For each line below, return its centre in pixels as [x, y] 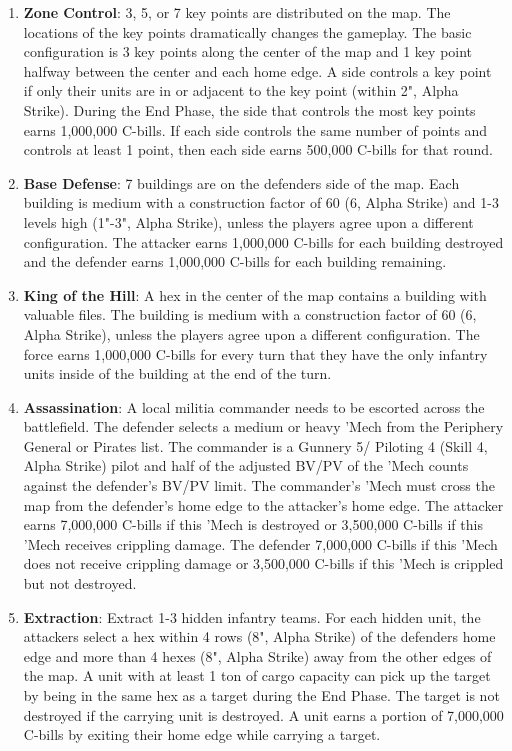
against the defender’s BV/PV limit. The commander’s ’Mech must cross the [259, 485]
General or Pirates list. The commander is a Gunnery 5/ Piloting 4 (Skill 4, [255, 445]
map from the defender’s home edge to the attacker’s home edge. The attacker [263, 504]
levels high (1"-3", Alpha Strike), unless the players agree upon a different [248, 221]
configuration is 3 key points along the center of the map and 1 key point [248, 51]
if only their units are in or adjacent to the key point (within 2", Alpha [241, 90]
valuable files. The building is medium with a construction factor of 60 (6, [250, 314]
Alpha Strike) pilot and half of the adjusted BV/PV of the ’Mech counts [246, 465]
